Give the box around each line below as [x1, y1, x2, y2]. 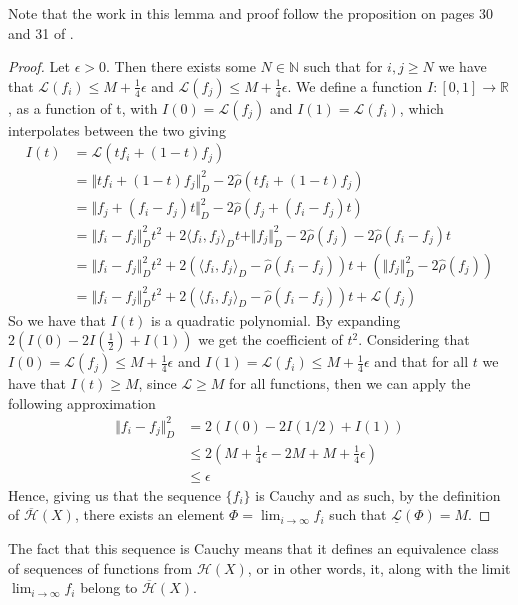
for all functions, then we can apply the [229, 373, 471, 394]
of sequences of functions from [8, 557, 193, 578]
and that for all [374, 351, 469, 372]
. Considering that [358, 329, 470, 350]
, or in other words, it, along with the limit [247, 557, 511, 578]
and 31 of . [8, 22, 74, 43]
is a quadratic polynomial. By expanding [151, 309, 401, 330]
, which [399, 97, 444, 118]
